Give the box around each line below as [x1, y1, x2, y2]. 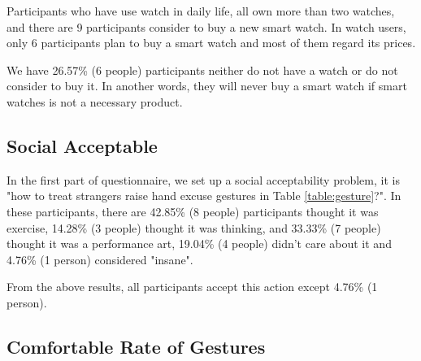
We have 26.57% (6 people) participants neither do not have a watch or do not [7, 61, 398, 78]
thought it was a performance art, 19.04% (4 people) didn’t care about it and [7, 235, 392, 252]
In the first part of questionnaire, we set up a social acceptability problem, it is [7, 171, 400, 188]
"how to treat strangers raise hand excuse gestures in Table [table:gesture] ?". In [7, 187, 401, 204]
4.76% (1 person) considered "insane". [7, 250, 193, 267]
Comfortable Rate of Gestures [7, 333, 266, 359]
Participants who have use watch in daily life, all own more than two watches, [7, 2, 395, 19]
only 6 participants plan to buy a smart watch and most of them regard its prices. [7, 34, 416, 51]
